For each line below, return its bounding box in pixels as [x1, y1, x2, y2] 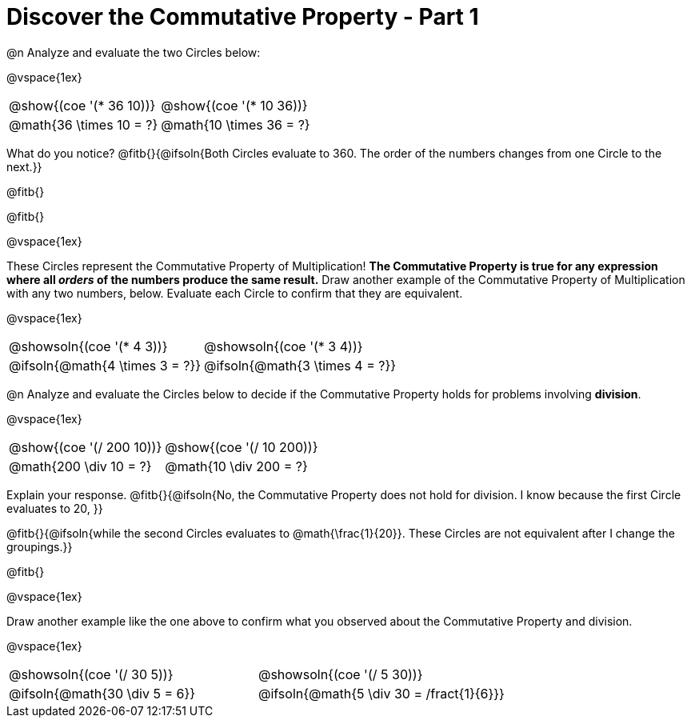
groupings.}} [6, 539, 73, 554]
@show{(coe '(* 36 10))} [9, 97, 156, 114]
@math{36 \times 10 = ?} [9, 116, 158, 133]
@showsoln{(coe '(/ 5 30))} [258, 666, 423, 682]
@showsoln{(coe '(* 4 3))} [9, 338, 168, 354]
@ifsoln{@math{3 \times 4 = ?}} [204, 357, 397, 374]
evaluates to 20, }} [6, 501, 103, 515]
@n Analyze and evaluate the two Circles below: [6, 45, 261, 59]
